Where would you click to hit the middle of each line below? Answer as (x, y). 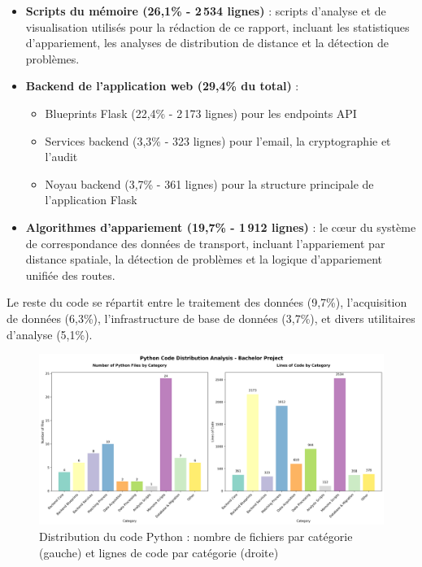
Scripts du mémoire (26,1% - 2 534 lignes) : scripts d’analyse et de (206, 11)
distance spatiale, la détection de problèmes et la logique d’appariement (204, 259)
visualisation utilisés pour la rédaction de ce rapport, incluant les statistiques (218, 26)
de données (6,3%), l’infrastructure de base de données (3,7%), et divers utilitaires (211, 318)
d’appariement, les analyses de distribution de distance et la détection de (207, 43)
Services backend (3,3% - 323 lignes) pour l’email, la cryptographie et (218, 140)
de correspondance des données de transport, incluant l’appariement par (205, 243)
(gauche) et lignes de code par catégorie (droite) (159, 552)
